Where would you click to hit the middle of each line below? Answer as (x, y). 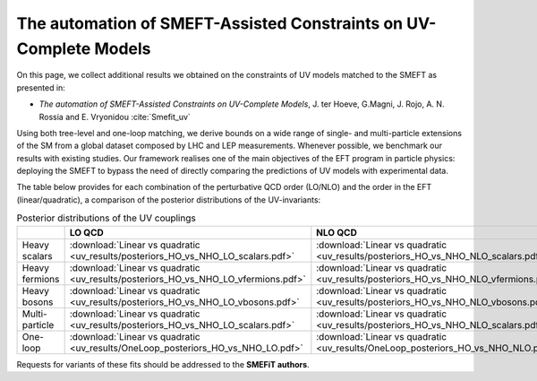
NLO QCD (337, 232)
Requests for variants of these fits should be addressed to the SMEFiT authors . (163, 365)
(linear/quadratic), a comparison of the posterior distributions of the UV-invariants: (169, 199)
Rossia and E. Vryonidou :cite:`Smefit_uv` (115, 117)
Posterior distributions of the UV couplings (106, 218)
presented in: (41, 87)
